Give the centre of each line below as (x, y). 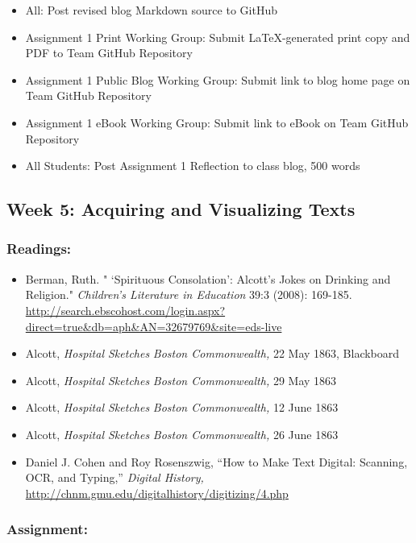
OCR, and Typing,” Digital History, (114, 477)
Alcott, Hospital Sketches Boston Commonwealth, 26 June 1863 (182, 434)
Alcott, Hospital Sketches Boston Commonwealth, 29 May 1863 (181, 380)
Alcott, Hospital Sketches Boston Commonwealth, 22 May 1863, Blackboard (212, 353)
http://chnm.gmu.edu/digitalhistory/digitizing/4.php (157, 493)
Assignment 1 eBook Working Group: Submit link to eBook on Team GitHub (217, 122)
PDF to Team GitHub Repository (109, 53)
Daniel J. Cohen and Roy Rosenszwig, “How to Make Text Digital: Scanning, (216, 461)
